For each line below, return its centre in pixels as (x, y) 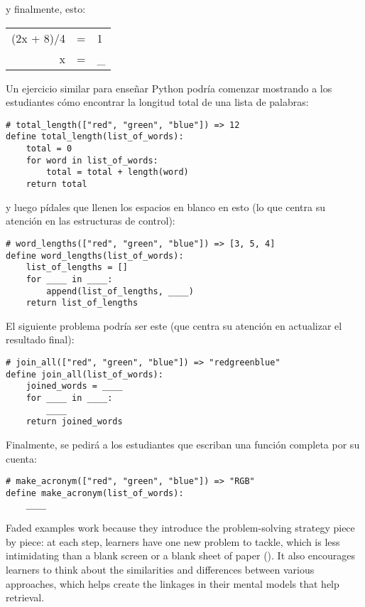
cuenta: (21, 458)
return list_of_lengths (82, 303)
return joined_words (74, 422)
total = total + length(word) (118, 172)
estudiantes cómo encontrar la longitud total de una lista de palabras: (157, 102)
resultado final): (40, 339)
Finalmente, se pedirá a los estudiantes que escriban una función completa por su (183, 444)
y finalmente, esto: (46, 9)
